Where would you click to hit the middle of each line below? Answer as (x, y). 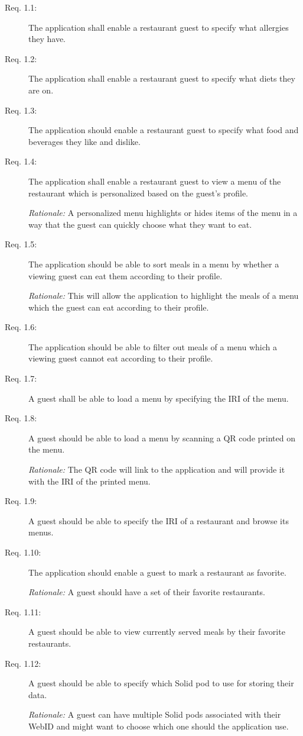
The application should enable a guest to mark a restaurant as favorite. (157, 572)
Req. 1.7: (21, 378)
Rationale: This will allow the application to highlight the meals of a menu (164, 296)
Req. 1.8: (21, 418)
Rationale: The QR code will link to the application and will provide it (157, 469)
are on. (41, 90)
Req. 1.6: (21, 327)
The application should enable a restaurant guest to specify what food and (164, 130)
